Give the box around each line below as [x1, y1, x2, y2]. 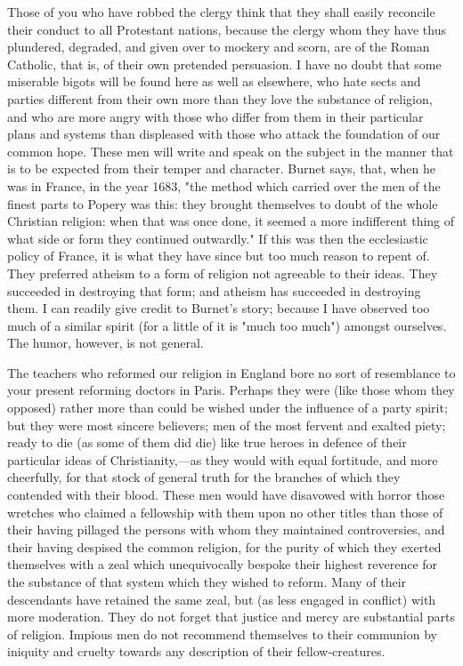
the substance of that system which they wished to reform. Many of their [7, 573, 407, 590]
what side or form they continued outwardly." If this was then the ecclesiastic [7, 229, 428, 247]
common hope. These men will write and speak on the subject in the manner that [7, 141, 454, 160]
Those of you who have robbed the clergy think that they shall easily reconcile [7, 3, 435, 20]
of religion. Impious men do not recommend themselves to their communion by [7, 624, 437, 643]
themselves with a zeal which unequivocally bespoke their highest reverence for [7, 555, 438, 574]
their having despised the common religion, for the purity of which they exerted [7, 537, 442, 556]
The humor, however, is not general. [7, 333, 204, 352]
